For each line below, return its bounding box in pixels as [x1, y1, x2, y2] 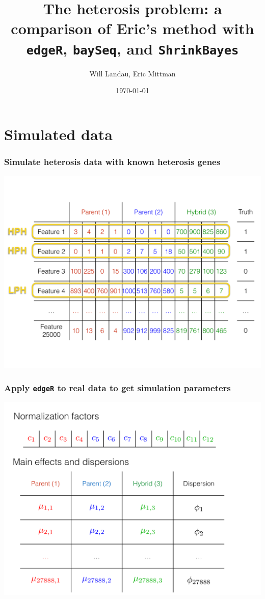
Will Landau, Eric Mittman [89, 68, 176, 78]
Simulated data [4, 123, 113, 144]
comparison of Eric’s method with [11, 18, 254, 39]
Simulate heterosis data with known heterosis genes [4, 155, 221, 168]
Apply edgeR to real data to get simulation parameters [4, 382, 231, 394]
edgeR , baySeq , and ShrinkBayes [26, 38, 239, 59]
